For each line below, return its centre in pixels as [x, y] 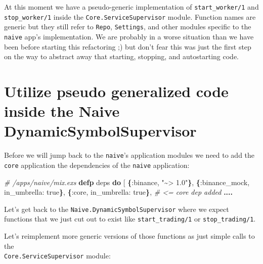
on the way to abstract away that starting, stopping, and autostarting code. [122, 56]
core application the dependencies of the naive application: [97, 165]
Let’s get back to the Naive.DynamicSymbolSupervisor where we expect [117, 209]
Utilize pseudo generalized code [116, 91]
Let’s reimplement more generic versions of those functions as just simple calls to [129, 236]
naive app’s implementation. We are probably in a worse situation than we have [129, 36]
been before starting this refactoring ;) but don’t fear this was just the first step [128, 46]
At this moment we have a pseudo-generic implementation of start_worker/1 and [131, 7]
